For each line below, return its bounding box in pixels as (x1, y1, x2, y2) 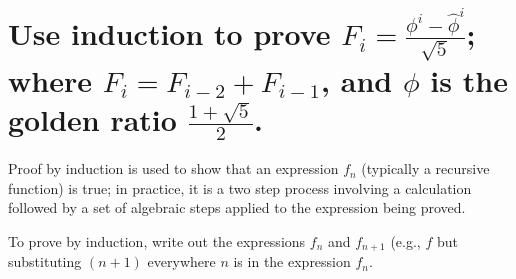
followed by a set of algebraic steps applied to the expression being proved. (8, 197, 466, 218)
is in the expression (233, 251, 351, 272)
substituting (8, 251, 82, 272)
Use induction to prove (8, 13, 331, 54)
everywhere (147, 251, 216, 272)
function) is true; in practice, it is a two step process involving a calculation (8, 177, 472, 198)
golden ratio (8, 98, 177, 139)
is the (430, 59, 508, 100)
